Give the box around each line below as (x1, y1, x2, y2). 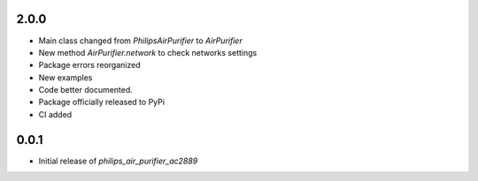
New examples (38, 72, 93, 83)
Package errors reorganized (38, 60, 141, 71)
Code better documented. (38, 85, 133, 95)
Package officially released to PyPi (38, 97, 166, 108)
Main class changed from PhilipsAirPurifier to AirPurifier (38, 35, 243, 46)
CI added (38, 109, 73, 119)
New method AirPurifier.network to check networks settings (38, 47, 258, 57)
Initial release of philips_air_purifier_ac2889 (38, 155, 198, 166)
